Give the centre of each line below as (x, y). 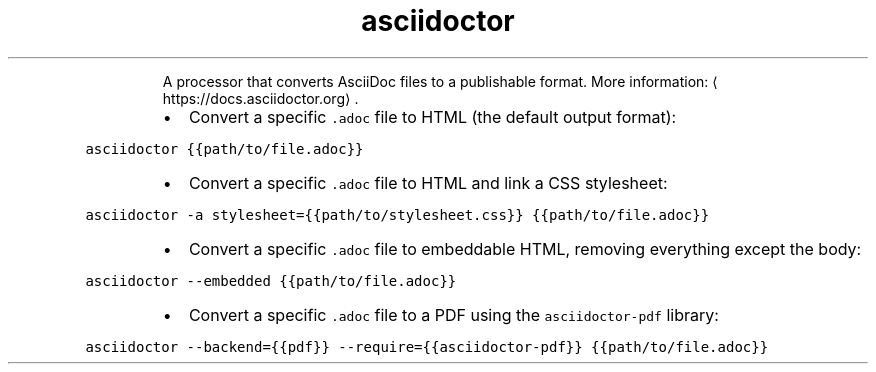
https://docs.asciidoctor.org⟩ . (260, 98)
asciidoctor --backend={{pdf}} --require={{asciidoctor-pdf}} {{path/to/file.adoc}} (427, 346)
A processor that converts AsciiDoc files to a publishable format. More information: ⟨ (440, 81)
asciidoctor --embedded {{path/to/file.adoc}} (271, 280)
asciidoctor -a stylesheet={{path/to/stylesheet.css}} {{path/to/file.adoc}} (397, 214)
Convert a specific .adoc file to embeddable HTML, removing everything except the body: (525, 248)
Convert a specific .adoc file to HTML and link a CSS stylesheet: (428, 182)
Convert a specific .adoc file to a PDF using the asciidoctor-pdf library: (453, 314)
